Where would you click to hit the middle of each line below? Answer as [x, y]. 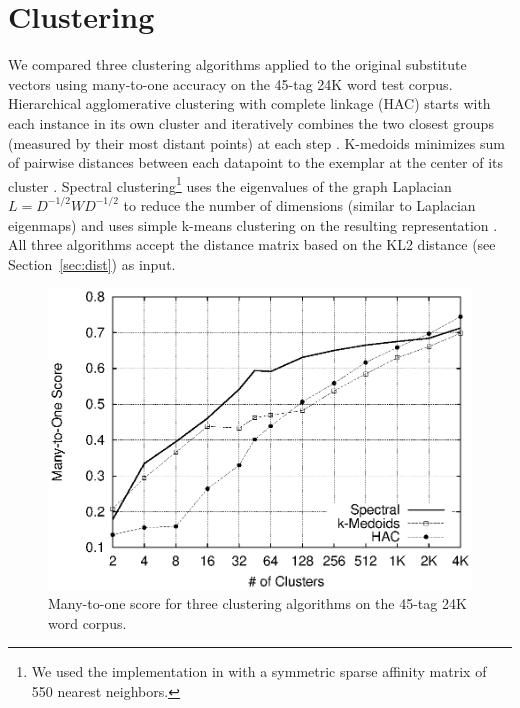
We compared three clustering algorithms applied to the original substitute [237, 64]
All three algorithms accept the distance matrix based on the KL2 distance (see [252, 244]
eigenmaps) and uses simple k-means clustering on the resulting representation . [253, 224]
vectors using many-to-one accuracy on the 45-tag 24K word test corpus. [230, 83]
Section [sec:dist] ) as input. [92, 263]
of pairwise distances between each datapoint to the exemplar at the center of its [256, 162]
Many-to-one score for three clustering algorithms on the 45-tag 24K [257, 603]
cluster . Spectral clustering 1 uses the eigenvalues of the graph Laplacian [230, 184]
